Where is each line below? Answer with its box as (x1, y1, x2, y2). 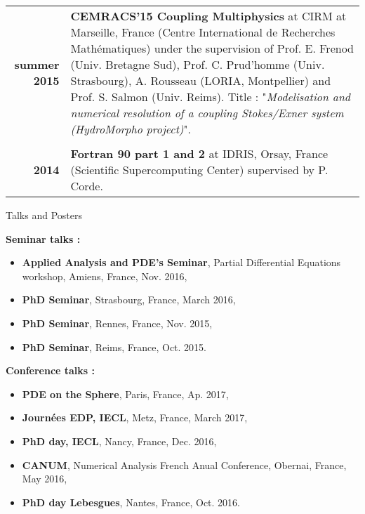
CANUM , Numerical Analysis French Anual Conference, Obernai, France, (22, 457, 347, 472)
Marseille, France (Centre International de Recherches (70, 24, 336, 40)
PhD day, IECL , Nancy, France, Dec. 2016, (22, 433, 217, 448)
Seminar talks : (6, 231, 81, 246)
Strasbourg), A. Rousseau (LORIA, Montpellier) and (70, 72, 331, 88)
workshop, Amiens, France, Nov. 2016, (22, 268, 187, 283)
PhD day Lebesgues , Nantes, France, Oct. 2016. (22, 494, 240, 509)
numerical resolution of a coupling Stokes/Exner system (70, 105, 344, 121)
